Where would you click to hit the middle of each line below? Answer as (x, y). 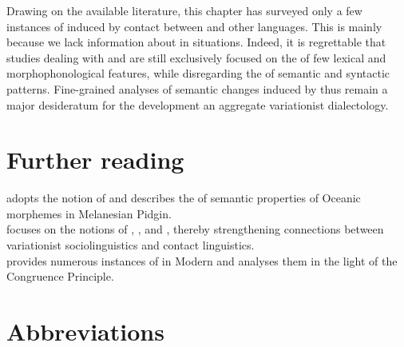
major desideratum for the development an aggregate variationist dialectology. (198, 104)
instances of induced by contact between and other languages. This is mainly (194, 26)
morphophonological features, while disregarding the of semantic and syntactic (198, 73)
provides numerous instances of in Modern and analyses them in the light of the (202, 260)
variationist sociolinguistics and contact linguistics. (131, 245)
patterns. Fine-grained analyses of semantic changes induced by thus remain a (197, 88)
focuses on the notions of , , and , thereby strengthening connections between (195, 229)
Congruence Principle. (60, 276)
